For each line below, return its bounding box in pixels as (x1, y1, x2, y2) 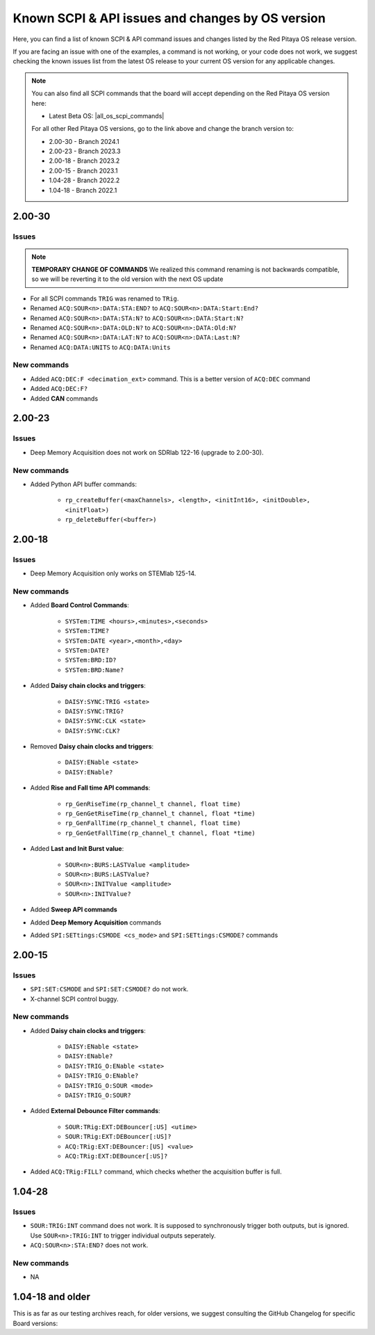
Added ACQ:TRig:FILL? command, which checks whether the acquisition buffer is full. (30, 1167, 282, 1176)
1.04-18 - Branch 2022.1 (49, 186, 117, 194)
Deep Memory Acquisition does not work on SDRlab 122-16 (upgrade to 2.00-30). (30, 448, 264, 456)
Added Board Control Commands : (30, 601, 129, 609)
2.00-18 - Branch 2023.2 (49, 157, 120, 165)
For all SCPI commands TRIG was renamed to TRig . (30, 294, 179, 303)
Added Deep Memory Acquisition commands (30, 918, 162, 927)
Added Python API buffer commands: (30, 480, 137, 488)
